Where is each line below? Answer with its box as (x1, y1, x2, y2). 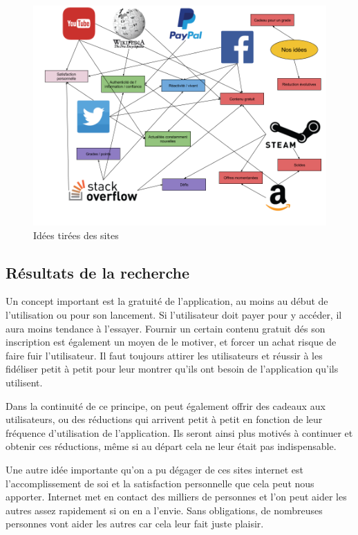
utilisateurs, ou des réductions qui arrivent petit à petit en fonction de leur (6, 412, 323, 426)
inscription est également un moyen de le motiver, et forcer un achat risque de (6, 335, 337, 349)
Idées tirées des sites (33, 227, 119, 242)
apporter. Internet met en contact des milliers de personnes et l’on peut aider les (6, 489, 347, 504)
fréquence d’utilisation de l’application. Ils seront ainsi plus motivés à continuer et (6, 425, 353, 440)
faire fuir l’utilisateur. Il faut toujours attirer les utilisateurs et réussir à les (6, 348, 323, 362)
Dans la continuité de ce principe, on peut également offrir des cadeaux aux (6, 398, 326, 413)
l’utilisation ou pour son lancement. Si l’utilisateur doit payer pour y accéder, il (6, 307, 342, 321)
